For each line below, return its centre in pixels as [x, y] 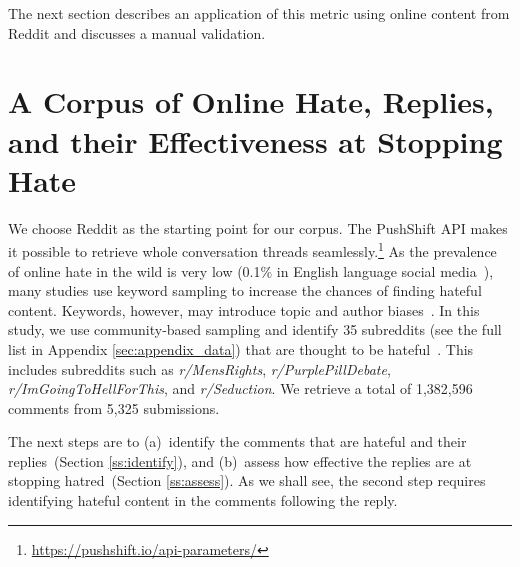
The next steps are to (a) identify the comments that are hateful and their [237, 441]
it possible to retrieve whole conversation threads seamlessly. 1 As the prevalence [252, 249]
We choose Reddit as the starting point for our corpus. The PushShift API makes [258, 227]
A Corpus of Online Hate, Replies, [251, 101]
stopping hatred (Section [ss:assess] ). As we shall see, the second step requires [247, 480]
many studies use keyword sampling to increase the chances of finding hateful [245, 290]
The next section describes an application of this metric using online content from [259, 13]
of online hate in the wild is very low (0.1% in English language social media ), [251, 270]
